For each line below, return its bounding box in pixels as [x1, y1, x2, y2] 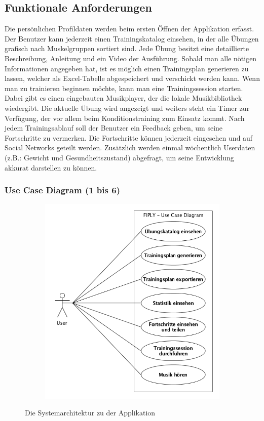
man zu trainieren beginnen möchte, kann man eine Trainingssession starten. [5, 82, 243, 93]
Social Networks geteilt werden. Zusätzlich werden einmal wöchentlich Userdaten [5, 142, 255, 153]
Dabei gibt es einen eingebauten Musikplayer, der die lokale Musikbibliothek [5, 93, 242, 103]
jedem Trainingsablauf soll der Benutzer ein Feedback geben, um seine [5, 122, 223, 133]
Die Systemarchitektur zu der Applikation [25, 407, 156, 418]
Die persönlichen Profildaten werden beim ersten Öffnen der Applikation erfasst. [5, 23, 254, 34]
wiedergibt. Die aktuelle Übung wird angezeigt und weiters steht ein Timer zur [5, 102, 250, 113]
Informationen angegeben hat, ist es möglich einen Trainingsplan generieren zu [5, 63, 249, 73]
